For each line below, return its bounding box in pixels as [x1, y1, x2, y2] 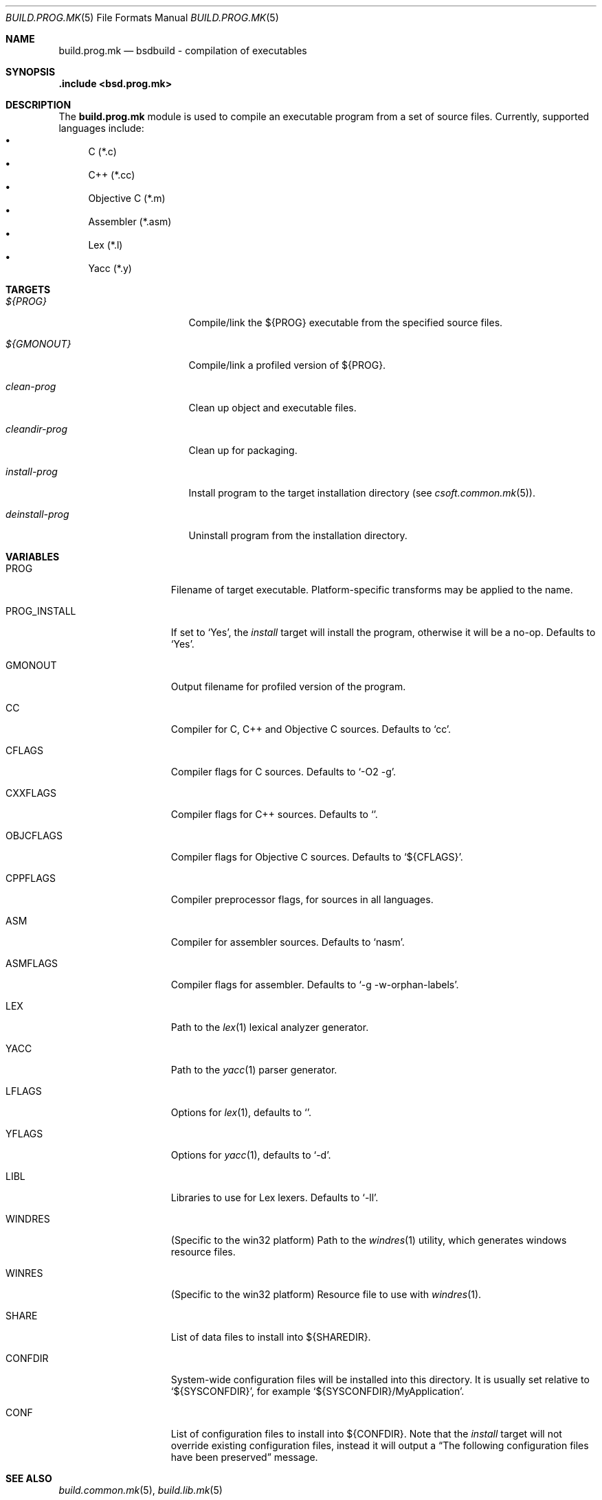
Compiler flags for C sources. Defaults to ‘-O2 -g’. [170, 766, 397, 777]
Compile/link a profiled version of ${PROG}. [188, 359, 386, 371]
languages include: [58, 122, 144, 134]
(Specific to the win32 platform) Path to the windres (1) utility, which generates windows [170, 1234, 567, 1246]
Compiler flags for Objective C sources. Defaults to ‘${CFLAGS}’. [170, 851, 463, 863]
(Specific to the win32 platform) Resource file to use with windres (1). [170, 1288, 482, 1300]
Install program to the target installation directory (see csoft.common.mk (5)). [188, 487, 535, 499]
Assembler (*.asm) [88, 216, 172, 227]
